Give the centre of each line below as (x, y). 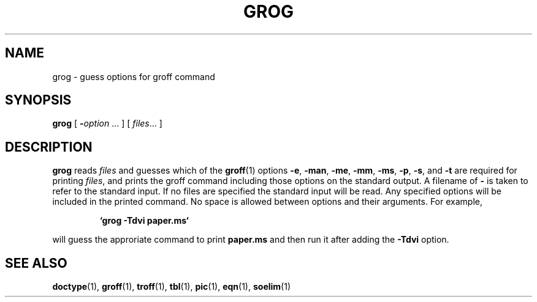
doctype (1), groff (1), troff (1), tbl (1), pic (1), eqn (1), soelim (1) (172, 287)
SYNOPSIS (38, 100)
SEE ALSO (36, 263)
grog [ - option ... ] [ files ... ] (107, 123)
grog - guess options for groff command (134, 76)
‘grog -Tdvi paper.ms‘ (144, 221)
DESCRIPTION (49, 147)
